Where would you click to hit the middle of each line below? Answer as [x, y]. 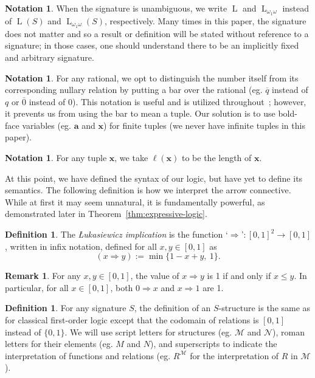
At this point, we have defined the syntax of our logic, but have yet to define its [154, 178]
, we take [131, 158]
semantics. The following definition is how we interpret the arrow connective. [148, 190]
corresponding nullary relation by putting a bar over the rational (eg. [134, 90]
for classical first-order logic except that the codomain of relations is [132, 320]
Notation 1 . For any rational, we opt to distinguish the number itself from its [152, 77]
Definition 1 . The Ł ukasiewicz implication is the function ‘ [116, 234]
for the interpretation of [234, 355]
